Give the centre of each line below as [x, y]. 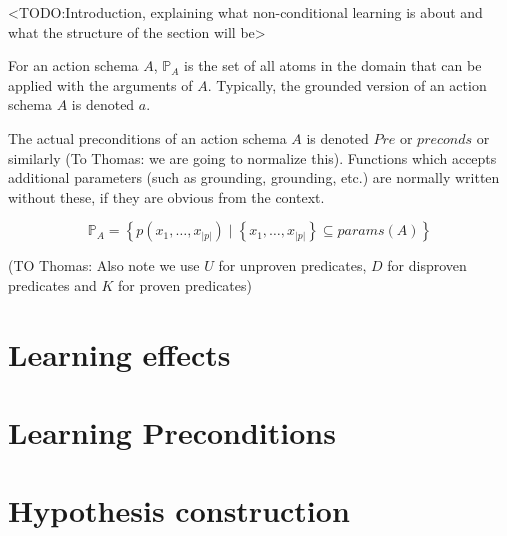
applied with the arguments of [100, 84]
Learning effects [119, 353]
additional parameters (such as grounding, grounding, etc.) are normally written [254, 177]
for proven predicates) [185, 284]
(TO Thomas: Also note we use [104, 265]
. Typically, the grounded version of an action [347, 84]
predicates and [52, 284]
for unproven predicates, [292, 265]
